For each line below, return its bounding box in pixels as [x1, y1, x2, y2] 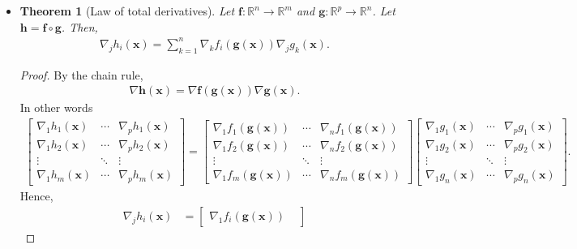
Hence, [19, 187, 53, 204]
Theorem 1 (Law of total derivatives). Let [19, 2, 235, 19]
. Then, [61, 18, 98, 35]
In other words [19, 99, 93, 116]
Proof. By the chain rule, [19, 66, 143, 83]
